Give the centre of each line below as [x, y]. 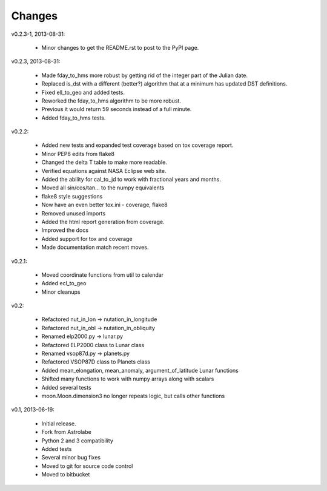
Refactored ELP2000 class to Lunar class [93, 345]
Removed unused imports [74, 213]
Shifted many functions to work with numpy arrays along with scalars [128, 379]
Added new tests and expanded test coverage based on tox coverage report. [137, 145]
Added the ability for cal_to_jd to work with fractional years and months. [131, 180]
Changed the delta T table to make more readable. [104, 162]
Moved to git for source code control [87, 466]
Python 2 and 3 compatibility [77, 441]
